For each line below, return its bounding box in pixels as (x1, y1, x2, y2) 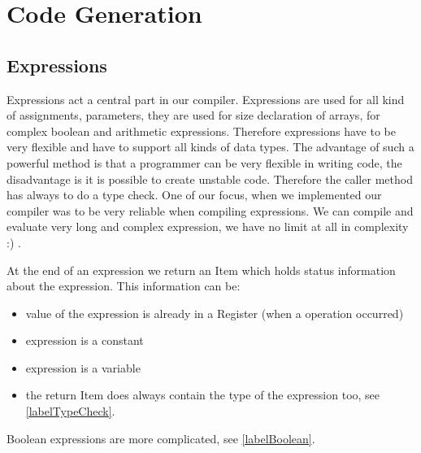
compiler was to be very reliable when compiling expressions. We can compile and (7, 202, 414, 219)
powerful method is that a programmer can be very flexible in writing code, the (7, 154, 402, 171)
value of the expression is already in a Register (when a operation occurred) (25, 304, 404, 321)
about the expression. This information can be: (7, 277, 241, 294)
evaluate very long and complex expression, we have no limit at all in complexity (7, 218, 409, 235)
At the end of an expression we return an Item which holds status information (7, 261, 396, 278)
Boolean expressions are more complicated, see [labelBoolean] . (7, 429, 315, 446)
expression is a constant (25, 332, 144, 349)
